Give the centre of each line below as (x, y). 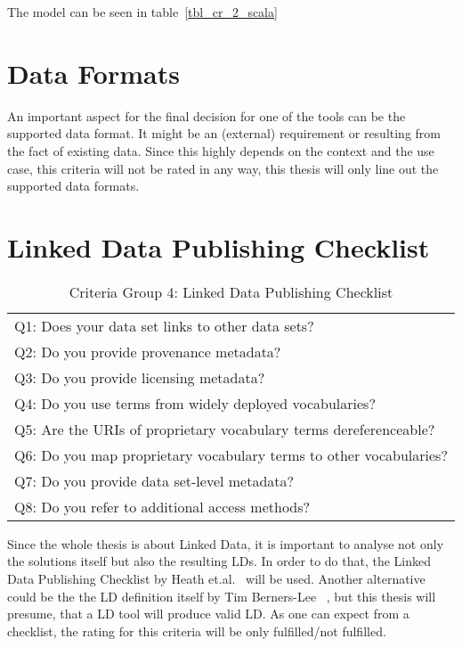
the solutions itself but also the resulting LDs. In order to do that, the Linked (219, 561)
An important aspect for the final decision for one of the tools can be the (207, 115)
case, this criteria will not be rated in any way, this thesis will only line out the (223, 168)
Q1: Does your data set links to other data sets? (164, 325)
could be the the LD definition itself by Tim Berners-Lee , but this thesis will (222, 596)
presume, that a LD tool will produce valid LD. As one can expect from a (208, 614)
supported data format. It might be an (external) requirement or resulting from (224, 133)
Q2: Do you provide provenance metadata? (148, 351)
